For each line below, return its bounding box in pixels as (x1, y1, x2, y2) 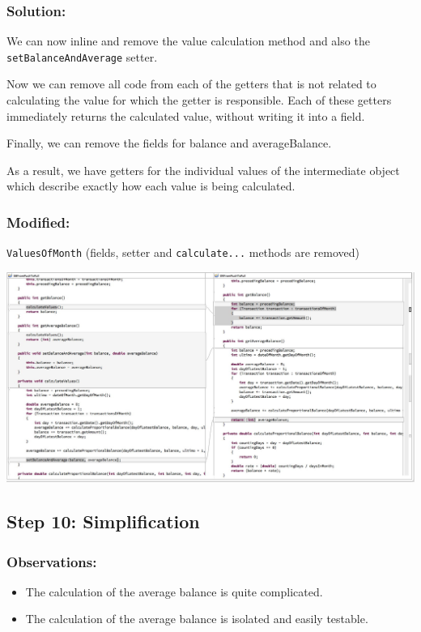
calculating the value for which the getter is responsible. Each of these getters (6, 92, 392, 109)
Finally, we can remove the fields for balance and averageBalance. (6, 135, 332, 152)
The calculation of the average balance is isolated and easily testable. (25, 610, 368, 627)
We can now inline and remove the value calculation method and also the (6, 32, 370, 49)
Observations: (6, 551, 97, 571)
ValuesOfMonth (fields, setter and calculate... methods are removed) (6, 244, 359, 261)
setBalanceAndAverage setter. (6, 48, 158, 65)
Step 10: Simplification (6, 509, 200, 534)
